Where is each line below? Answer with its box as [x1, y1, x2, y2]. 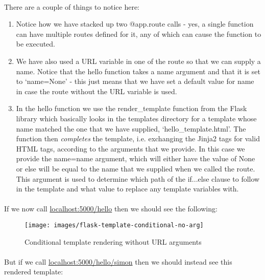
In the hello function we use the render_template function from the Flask [16, 103, 247, 114]
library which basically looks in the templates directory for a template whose [16, 113, 257, 123]
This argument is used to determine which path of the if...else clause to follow [16, 173, 260, 184]
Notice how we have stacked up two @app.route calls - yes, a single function [16, 18, 254, 29]
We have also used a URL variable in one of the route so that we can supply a [16, 55, 261, 66]
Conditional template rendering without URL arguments [25, 236, 202, 247]
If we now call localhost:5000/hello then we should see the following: [4, 203, 218, 214]
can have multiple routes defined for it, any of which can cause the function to [16, 28, 261, 39]
